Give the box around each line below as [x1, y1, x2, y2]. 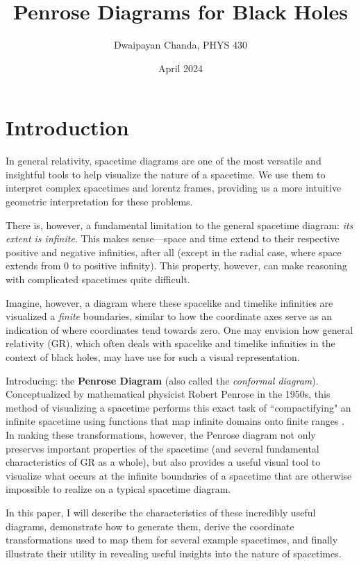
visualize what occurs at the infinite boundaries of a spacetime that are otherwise [6, 468, 352, 482]
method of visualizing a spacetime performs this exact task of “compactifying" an [6, 400, 351, 414]
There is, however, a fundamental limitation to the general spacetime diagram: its [6, 217, 353, 232]
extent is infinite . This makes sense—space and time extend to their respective [6, 231, 340, 246]
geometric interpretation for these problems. [6, 194, 193, 209]
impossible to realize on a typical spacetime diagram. [6, 482, 231, 496]
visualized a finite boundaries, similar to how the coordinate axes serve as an [6, 309, 333, 323]
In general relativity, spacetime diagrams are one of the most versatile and [6, 153, 322, 168]
